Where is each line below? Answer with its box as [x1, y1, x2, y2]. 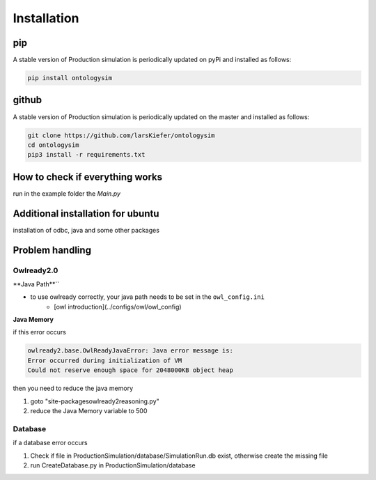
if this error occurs [13, 328, 66, 336]
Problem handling [13, 244, 92, 256]
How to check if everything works [13, 171, 163, 183]
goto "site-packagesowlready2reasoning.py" [30, 397, 159, 405]
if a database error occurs [13, 439, 88, 447]
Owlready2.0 [13, 265, 58, 275]
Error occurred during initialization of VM [27, 356, 182, 364]
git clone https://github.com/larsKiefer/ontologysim [27, 131, 215, 139]
